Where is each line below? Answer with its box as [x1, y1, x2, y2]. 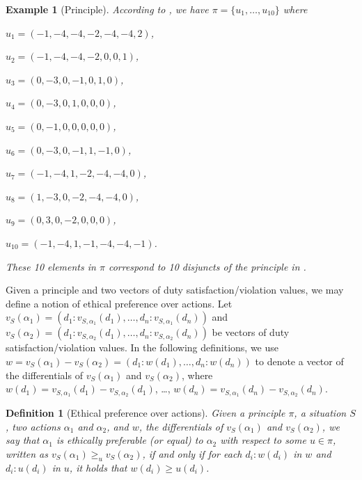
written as [6, 446, 48, 461]
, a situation [294, 405, 347, 419]
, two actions [6, 419, 61, 433]
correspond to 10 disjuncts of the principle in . [108, 259, 306, 273]
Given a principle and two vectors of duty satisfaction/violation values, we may [6, 282, 344, 297]
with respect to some [220, 433, 306, 447]
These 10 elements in [6, 259, 96, 273]
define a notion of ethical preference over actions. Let [6, 296, 233, 310]
